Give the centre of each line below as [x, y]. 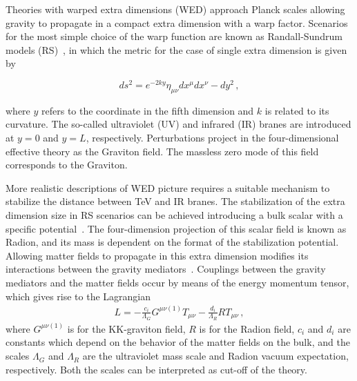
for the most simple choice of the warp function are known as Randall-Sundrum [174, 36]
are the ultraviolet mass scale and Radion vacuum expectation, [215, 356]
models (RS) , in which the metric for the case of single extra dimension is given [176, 49]
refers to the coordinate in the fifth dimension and [148, 110]
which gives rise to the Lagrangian [78, 296]
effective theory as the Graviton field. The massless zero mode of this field [162, 151]
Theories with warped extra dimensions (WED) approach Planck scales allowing [175, 9]
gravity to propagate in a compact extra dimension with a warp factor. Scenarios [177, 22]
